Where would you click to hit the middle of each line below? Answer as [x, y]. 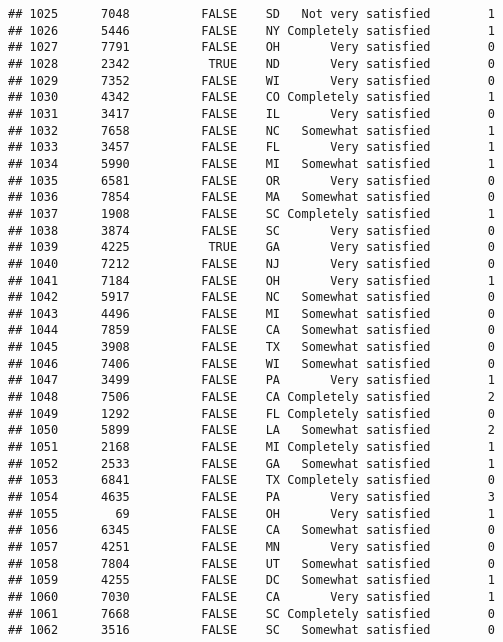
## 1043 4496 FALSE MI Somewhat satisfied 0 [251, 313]
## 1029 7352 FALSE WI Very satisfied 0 [251, 80]
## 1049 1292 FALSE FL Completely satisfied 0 [251, 413]
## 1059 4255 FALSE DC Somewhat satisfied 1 [251, 580]
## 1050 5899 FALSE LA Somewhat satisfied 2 [251, 430]
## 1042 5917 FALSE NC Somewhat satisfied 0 [251, 297]
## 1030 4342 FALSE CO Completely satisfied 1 [251, 97]
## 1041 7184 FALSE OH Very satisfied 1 [251, 280]
